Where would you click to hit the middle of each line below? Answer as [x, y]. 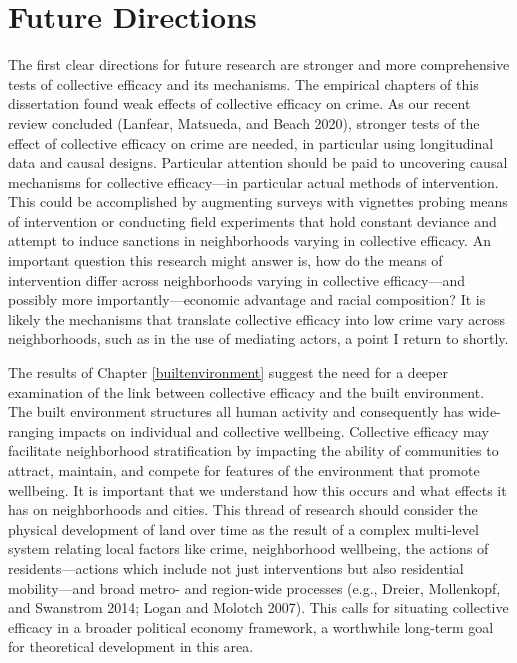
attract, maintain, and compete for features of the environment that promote [244, 470]
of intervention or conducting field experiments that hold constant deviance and [252, 220]
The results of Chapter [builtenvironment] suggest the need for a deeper [228, 372]
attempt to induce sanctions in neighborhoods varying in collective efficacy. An [249, 240]
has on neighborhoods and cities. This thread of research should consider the [243, 509]
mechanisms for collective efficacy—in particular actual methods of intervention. [253, 181]
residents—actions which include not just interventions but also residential [236, 567]
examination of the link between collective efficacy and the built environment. [246, 391]
